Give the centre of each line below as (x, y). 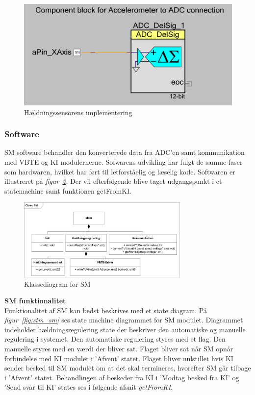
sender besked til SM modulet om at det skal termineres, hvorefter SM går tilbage (128, 368)
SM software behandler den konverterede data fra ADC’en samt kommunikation (125, 152)
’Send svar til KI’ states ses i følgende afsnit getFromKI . (89, 387)
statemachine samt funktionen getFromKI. (68, 190)
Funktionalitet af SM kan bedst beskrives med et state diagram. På (106, 310)
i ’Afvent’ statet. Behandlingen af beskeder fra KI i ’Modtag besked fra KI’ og (122, 377)
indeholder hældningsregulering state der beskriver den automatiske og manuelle (125, 329)
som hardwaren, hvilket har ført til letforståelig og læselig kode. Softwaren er (120, 171)
